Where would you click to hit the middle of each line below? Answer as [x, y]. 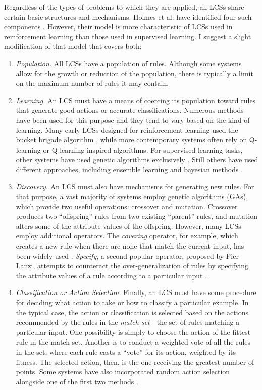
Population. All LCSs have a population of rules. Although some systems [129, 63]
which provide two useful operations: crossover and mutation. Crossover [127, 206]
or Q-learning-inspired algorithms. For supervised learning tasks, [143, 149]
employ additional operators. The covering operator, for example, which [127, 236]
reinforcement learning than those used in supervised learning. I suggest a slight [128, 36]
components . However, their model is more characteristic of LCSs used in [118, 27]
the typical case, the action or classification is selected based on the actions [132, 312]
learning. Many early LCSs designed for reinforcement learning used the [127, 130]
